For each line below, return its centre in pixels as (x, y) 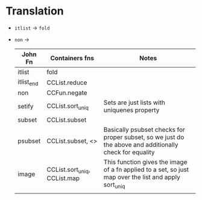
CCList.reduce (67, 83)
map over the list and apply (142, 177)
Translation (35, 11)
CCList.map (63, 178)
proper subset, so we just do (144, 137)
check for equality (129, 152)
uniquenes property (131, 110)
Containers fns (72, 58)
